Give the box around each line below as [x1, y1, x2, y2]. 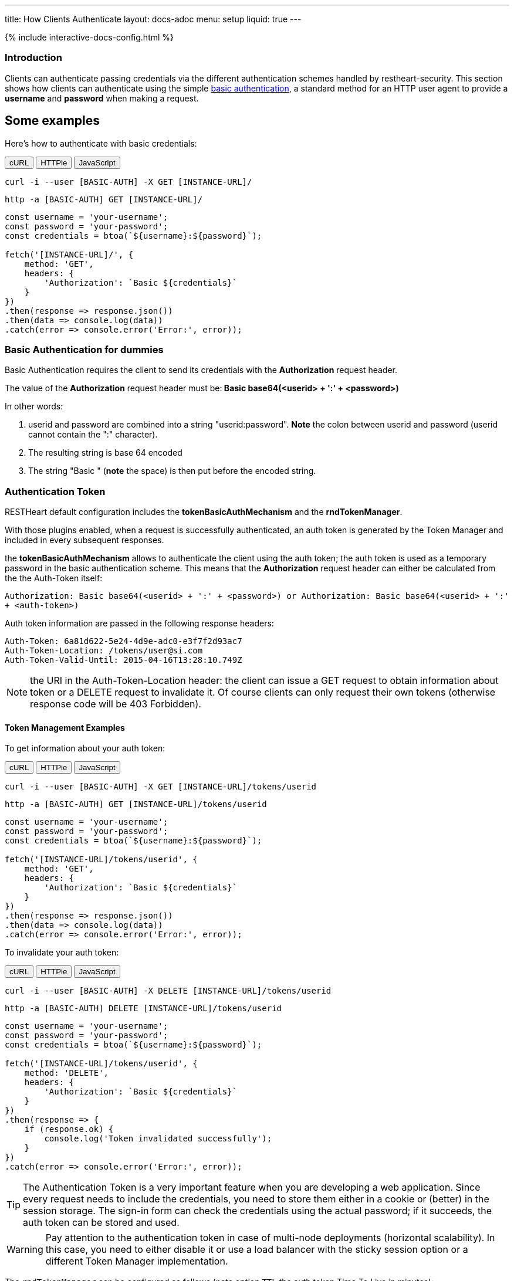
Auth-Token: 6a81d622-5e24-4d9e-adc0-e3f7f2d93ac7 [5, 636, 242, 646]
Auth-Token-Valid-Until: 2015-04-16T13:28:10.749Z [5, 655, 242, 665]
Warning [6, 1243, 43, 1256]
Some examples [5, 113, 100, 128]
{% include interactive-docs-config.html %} [5, 32, 174, 42]
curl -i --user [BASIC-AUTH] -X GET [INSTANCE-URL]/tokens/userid [5, 782, 317, 792]
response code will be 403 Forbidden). [30, 698, 201, 710]
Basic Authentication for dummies [5, 343, 164, 355]
